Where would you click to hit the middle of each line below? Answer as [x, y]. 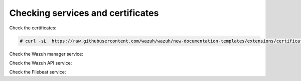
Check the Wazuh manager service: [46, 54]
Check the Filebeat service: [38, 72]
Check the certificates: [33, 28]
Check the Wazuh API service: [41, 63]
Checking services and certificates [84, 13]
